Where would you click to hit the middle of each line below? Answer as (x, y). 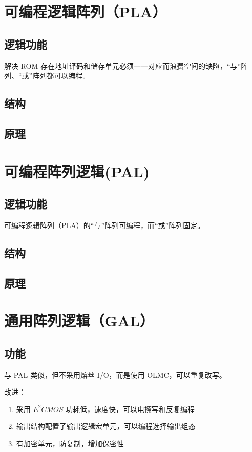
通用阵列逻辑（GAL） (79, 321)
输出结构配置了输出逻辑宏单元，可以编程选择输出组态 (106, 426)
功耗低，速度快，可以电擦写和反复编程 (130, 409)
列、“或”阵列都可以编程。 (47, 76)
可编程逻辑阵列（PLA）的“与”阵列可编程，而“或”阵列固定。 (104, 225)
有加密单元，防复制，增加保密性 (70, 444)
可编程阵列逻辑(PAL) (77, 171)
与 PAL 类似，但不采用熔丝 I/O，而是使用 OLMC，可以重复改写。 (115, 374)
